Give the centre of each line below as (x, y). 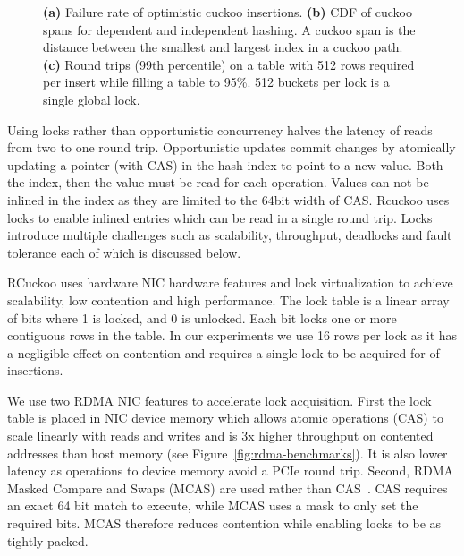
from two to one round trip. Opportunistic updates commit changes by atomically (232, 147)
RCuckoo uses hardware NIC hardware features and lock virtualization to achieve (230, 282)
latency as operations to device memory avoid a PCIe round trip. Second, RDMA (231, 470)
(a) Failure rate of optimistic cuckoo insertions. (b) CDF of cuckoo (228, 12)
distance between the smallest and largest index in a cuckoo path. (223, 47)
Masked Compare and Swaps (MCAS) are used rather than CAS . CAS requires (228, 488)
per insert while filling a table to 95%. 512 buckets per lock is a (216, 82)
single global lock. (92, 99)
